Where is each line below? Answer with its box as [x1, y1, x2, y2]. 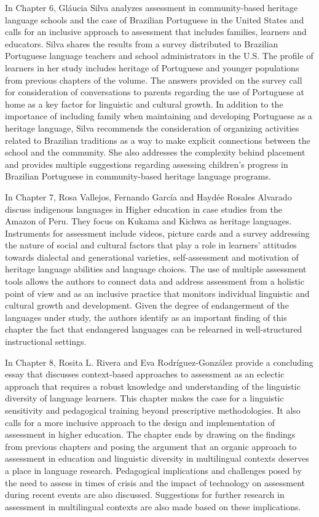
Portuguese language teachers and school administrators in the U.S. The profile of [5, 49, 313, 62]
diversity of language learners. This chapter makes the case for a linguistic [5, 392, 284, 405]
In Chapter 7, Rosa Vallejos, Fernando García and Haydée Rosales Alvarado [5, 190, 292, 203]
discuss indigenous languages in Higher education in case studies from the [5, 202, 283, 215]
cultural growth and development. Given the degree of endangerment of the [5, 299, 289, 312]
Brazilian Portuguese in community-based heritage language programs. [5, 170, 271, 183]
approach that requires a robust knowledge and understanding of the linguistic [5, 379, 301, 392]
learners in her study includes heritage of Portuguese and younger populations [5, 61, 299, 74]
